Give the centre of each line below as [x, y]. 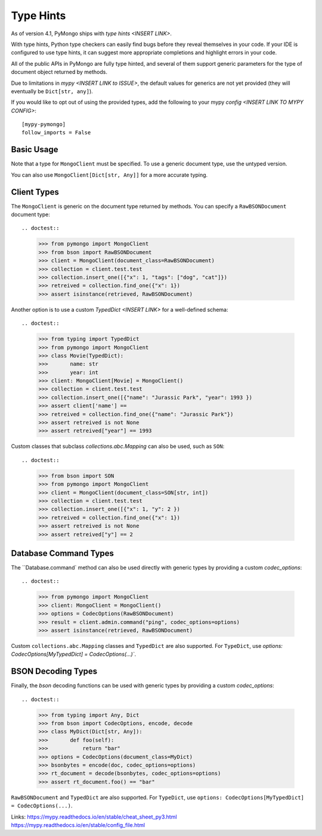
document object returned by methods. [59, 72]
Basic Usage [35, 150]
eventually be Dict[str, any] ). [52, 91]
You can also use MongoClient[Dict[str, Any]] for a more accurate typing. [109, 175]
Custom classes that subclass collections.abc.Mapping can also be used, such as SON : [118, 446]
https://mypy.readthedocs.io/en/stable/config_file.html [78, 825]
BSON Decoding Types [54, 671]
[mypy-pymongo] [44, 125]
